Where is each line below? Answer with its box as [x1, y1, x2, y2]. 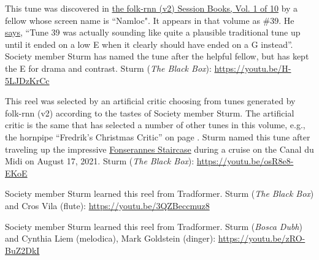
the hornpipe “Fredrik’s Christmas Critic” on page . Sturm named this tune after [5, 130, 310, 143]
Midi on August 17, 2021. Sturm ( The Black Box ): [5, 155, 194, 167]
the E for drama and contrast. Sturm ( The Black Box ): [5, 61, 212, 74]
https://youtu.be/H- [214, 61, 291, 74]
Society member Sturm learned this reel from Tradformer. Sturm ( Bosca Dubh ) [5, 220, 302, 232]
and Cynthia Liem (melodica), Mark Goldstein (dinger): [5, 232, 216, 245]
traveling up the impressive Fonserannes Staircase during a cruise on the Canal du [5, 142, 314, 155]
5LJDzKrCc [5, 74, 50, 86]
